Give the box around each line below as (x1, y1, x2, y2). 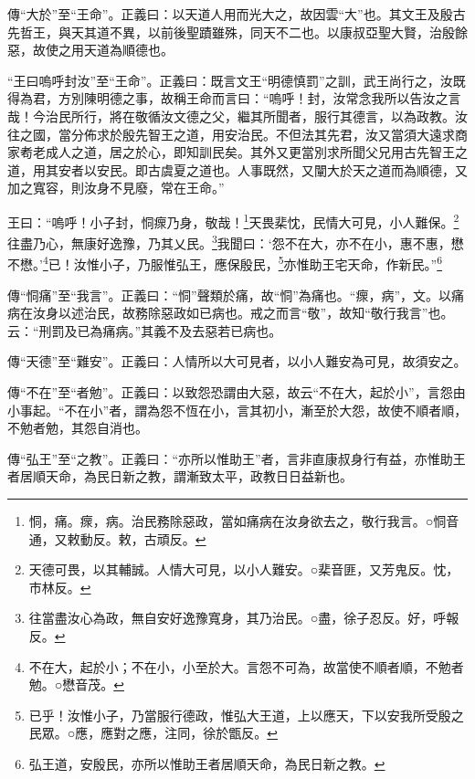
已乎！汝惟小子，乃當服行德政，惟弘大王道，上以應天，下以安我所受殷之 (28, 705, 464, 724)
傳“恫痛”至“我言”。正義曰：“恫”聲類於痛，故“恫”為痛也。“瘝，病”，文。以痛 (7, 285, 465, 304)
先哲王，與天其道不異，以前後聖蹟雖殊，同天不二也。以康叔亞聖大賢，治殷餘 (7, 22, 468, 41)
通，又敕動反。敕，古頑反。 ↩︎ (28, 529, 206, 548)
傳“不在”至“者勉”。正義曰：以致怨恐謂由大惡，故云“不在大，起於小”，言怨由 (7, 383, 466, 402)
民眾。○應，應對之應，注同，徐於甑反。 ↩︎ (28, 723, 278, 742)
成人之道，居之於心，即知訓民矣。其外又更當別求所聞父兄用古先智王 (45, 142, 455, 162)
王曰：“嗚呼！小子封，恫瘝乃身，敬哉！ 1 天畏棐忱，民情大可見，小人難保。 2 (7, 209, 459, 231)
